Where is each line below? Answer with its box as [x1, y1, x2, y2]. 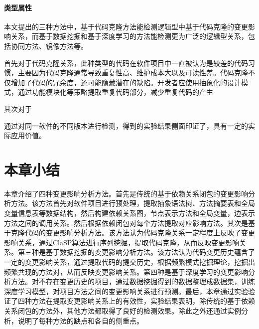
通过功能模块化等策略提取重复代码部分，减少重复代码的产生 [17, 87, 213, 97]
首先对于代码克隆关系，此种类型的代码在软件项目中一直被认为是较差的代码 [4, 57, 248, 68]
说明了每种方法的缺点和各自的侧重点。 [17, 315, 143, 326]
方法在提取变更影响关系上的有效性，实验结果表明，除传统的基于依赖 [31, 296, 255, 306]
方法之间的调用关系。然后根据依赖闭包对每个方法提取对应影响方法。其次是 [4, 217, 248, 228]
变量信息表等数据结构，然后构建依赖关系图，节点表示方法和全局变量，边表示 [4, 208, 255, 218]
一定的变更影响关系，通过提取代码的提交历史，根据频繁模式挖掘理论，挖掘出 [4, 257, 255, 267]
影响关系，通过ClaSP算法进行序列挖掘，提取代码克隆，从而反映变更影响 [4, 237, 240, 247]
